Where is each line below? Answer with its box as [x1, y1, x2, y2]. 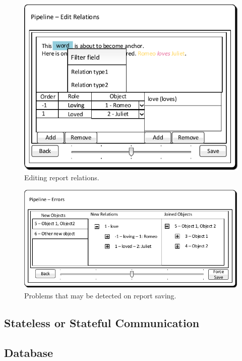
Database [4, 344, 53, 360]
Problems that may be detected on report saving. [24, 290, 176, 300]
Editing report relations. [24, 172, 99, 183]
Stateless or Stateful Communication [4, 315, 200, 330]
